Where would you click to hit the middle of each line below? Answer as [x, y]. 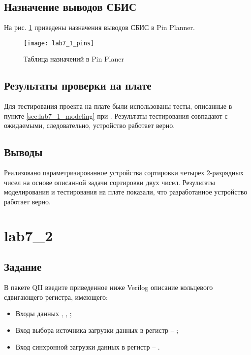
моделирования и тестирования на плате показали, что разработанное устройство [126, 192]
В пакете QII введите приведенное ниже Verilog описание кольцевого [109, 287]
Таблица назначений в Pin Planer [74, 59]
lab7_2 [29, 235]
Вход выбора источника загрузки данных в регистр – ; [97, 330]
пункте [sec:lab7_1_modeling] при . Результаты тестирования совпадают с [116, 115]
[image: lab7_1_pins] [59, 43]
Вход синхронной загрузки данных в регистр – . [88, 346]
